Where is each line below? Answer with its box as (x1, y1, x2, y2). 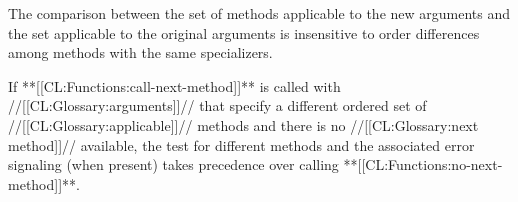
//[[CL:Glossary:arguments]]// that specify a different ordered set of (8, 95, 427, 116)
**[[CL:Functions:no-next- (343, 154, 503, 175)
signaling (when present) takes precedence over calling (8, 154, 339, 175)
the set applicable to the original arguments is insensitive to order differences (8, 22, 480, 43)
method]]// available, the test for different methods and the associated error (8, 134, 475, 155)
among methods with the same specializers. (8, 42, 273, 63)
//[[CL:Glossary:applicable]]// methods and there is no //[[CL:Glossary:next (8, 114, 479, 135)
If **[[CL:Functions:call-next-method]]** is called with (8, 75, 341, 96)
